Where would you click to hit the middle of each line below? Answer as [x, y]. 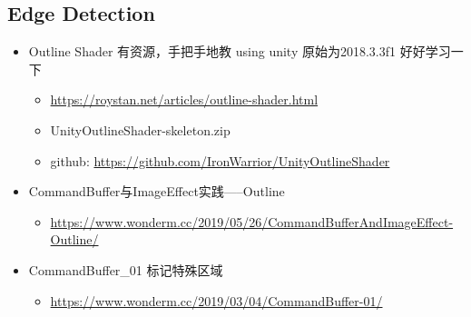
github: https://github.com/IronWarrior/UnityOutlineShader [220, 160]
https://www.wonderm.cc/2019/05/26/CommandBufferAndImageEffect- [252, 221]
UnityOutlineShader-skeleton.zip [140, 129]
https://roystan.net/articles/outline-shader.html [184, 99]
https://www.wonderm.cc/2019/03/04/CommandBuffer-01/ [216, 300]
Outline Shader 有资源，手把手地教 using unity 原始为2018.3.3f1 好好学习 [240, 51]
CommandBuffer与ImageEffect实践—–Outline [157, 191]
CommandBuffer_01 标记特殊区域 [126, 269]
